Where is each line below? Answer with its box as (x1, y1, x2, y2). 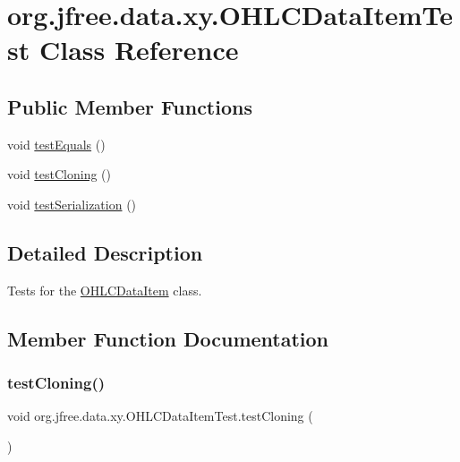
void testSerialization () (7, 194, 137, 213)
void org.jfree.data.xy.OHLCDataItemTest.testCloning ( (7, 406, 313, 425)
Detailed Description (7, 238, 203, 266)
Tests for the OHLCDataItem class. (7, 280, 202, 299)
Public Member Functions (7, 92, 252, 120)
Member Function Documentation (7, 324, 329, 352)
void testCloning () (7, 165, 111, 184)
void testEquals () (7, 134, 106, 153)
